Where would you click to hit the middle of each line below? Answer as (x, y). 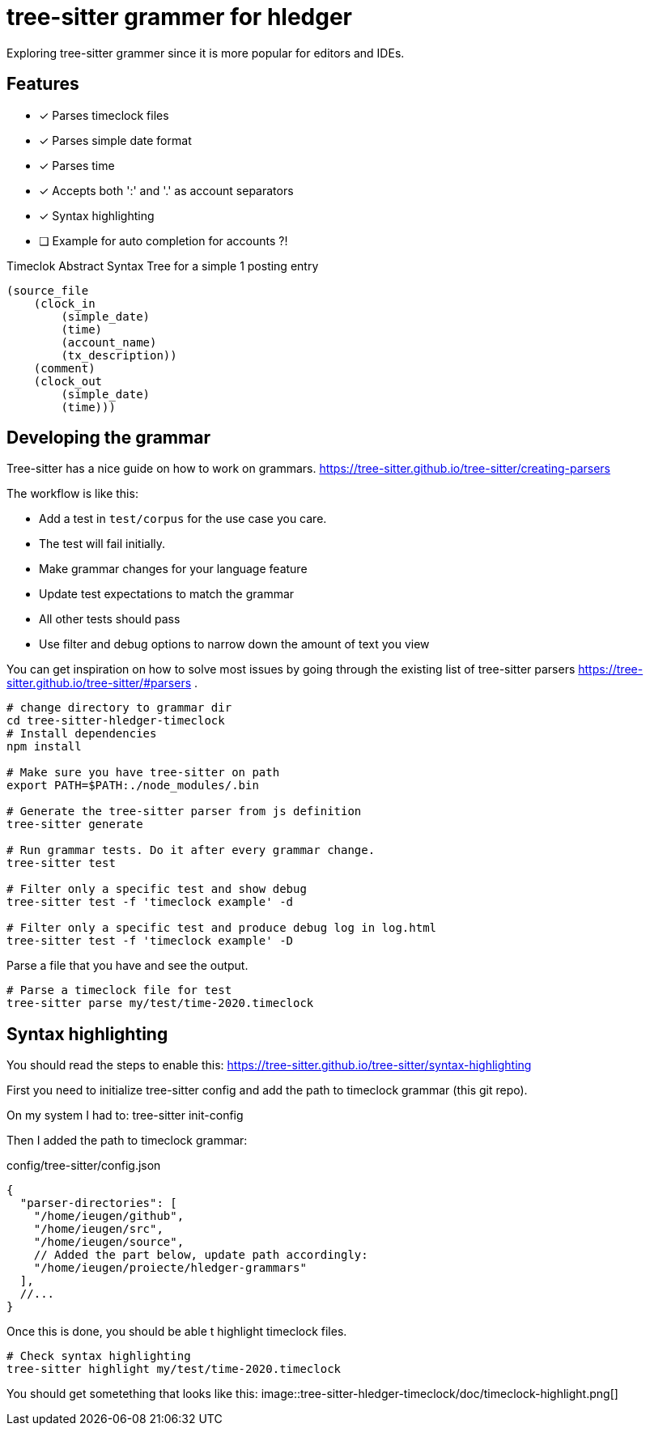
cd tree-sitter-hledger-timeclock (116, 721)
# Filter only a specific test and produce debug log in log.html (222, 928)
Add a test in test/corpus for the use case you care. (183, 519)
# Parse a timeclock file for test (119, 990)
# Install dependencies (82, 734)
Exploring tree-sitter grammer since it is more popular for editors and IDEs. (206, 53)
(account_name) (109, 342)
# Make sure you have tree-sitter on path (143, 773)
